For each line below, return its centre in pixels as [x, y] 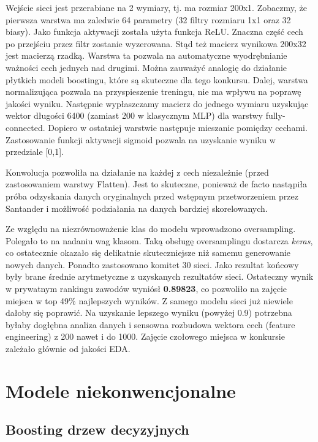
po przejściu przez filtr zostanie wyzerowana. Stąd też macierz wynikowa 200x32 [156, 43]
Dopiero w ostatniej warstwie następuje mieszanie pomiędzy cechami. [178, 127]
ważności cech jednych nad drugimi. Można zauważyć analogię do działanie [146, 67]
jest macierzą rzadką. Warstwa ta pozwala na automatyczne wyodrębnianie [146, 55]
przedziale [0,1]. [35, 152]
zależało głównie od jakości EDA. [68, 349]
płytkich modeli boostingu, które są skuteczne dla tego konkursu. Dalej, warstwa [157, 79]
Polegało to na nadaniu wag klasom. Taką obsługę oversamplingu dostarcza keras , [159, 240]
